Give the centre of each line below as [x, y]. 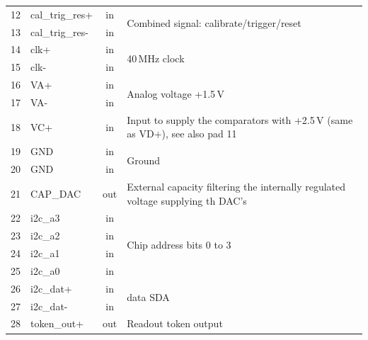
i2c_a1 [45, 253]
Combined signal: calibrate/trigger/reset [214, 23]
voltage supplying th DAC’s [187, 200]
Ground [144, 160]
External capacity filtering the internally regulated [236, 186]
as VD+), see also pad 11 [182, 134]
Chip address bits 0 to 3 [179, 244]
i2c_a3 [45, 218]
